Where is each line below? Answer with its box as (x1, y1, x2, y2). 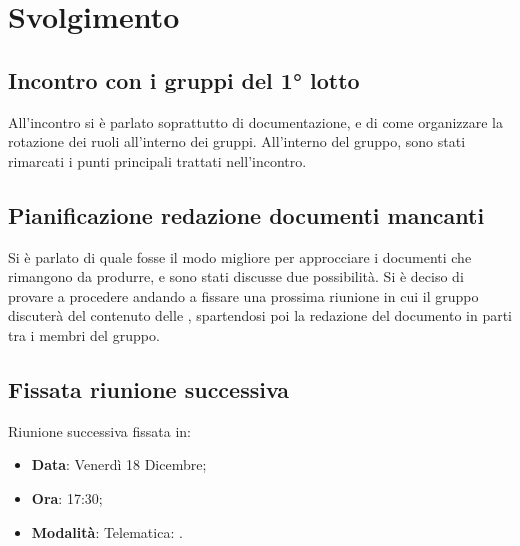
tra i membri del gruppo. (8, 324, 160, 345)
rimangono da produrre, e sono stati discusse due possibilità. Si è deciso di (8, 266, 464, 287)
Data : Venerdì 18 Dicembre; (31, 454, 207, 475)
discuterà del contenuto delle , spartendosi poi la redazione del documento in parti (8, 305, 513, 326)
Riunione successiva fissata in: (8, 420, 191, 441)
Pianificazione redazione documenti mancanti (8, 199, 485, 230)
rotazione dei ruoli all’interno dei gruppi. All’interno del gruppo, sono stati (8, 131, 466, 152)
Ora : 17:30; (31, 487, 103, 508)
